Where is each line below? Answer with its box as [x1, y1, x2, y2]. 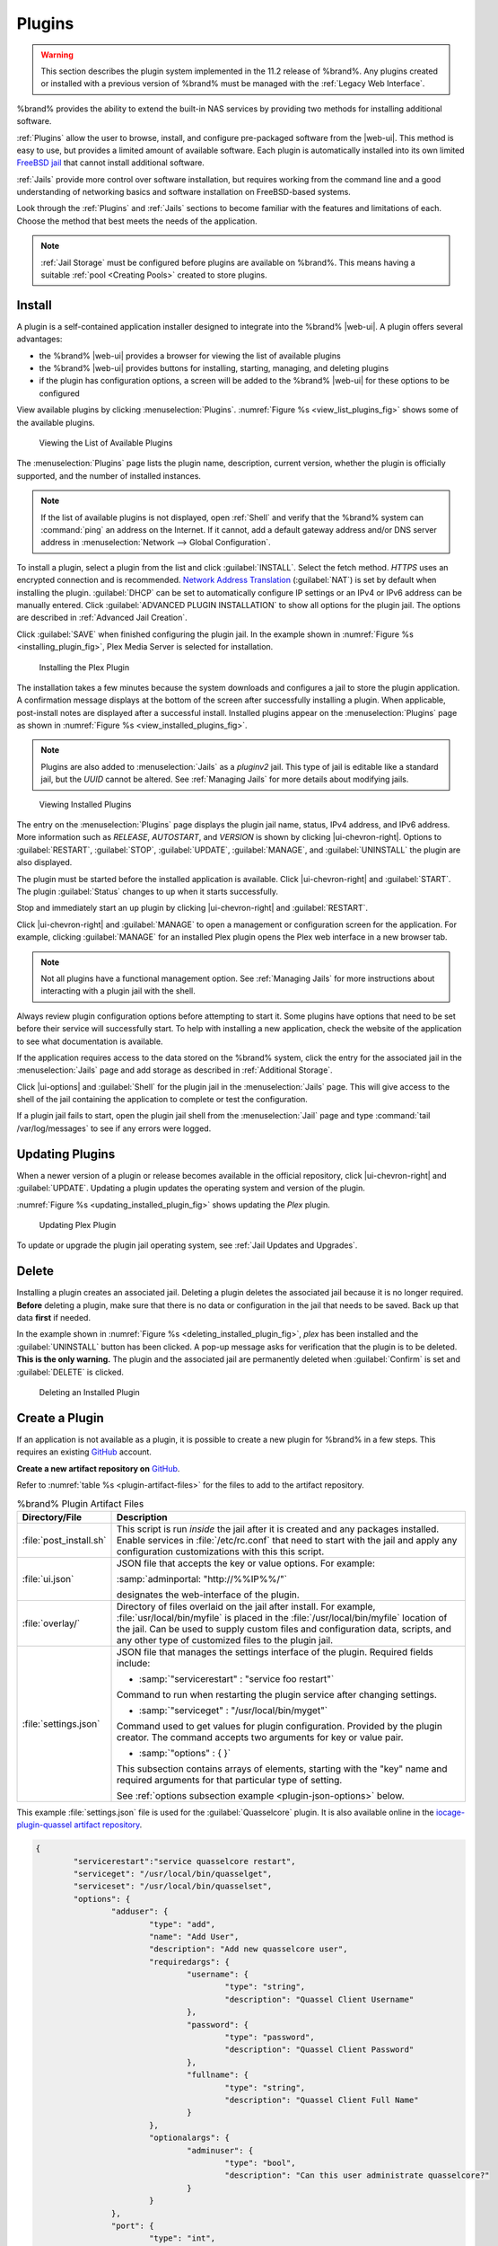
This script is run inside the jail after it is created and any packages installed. [117, 1523, 440, 1535]
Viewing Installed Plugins [39, 799, 132, 809]
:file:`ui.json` [22, 1572, 74, 1585]
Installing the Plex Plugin [39, 661, 130, 673]
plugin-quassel [16, 1819, 72, 1830]
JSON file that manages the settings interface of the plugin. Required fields [117, 1645, 434, 1658]
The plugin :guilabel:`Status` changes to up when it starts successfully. [16, 886, 278, 897]
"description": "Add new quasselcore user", [148, 1944, 348, 1954]
